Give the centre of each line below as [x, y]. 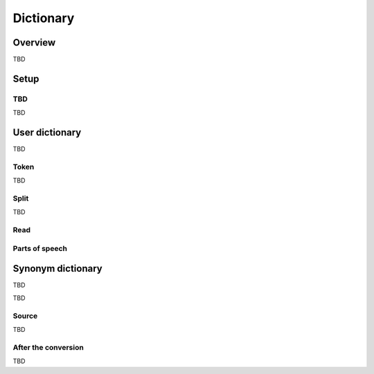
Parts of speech [40, 248]
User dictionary [47, 132]
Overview [34, 43]
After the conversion [48, 347]
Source [25, 316]
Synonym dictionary [58, 269]
